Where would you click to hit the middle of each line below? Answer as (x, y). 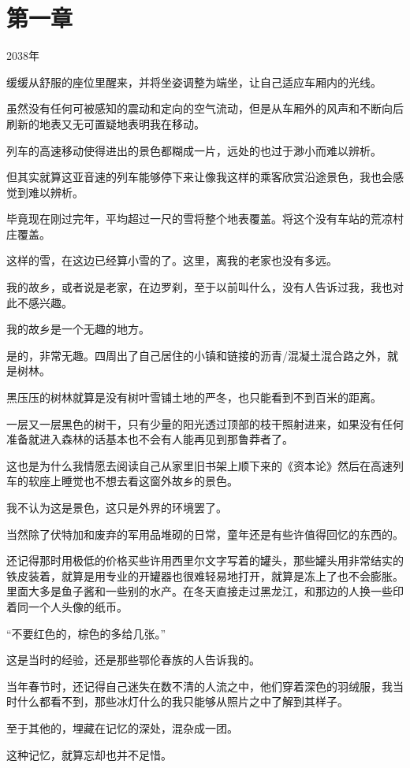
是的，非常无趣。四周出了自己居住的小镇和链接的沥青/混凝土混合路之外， (197, 355)
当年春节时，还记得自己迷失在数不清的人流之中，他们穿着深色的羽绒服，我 (199, 686)
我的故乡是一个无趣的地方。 (78, 329)
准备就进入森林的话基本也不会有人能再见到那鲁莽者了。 (150, 439)
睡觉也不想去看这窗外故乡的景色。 (149, 481)
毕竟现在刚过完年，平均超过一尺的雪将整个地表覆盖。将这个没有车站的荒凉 (199, 219)
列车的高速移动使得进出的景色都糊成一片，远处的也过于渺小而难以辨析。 (194, 150)
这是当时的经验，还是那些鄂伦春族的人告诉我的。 (133, 660)
